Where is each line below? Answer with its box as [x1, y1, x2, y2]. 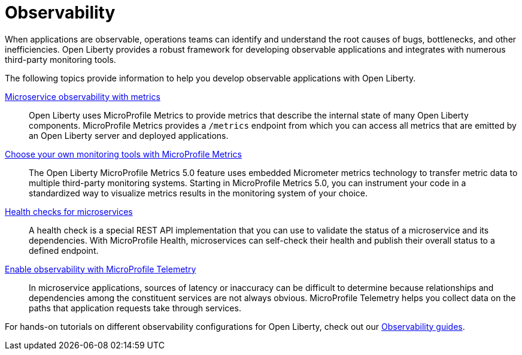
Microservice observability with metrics [5, 91, 160, 102]
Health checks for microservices [5, 206, 133, 217]
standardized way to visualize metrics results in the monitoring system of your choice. [29, 187, 368, 198]
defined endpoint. [29, 245, 99, 256]
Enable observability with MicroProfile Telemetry [5, 263, 196, 274]
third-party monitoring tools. [5, 54, 116, 65]
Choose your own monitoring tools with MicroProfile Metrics [5, 148, 242, 159]
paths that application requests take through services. [29, 302, 241, 313]
